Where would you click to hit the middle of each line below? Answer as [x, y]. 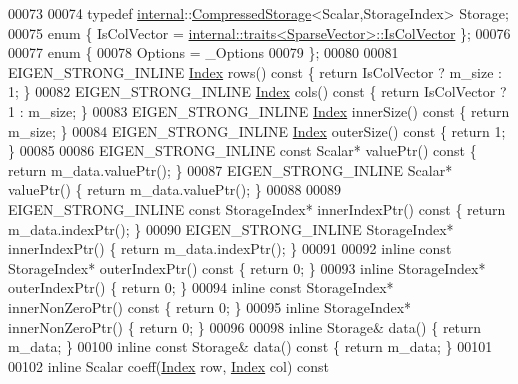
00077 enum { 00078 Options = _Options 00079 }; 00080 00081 [203, 52]
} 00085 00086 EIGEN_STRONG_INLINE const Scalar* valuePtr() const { [242, 150]
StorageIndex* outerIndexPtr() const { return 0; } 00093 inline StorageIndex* [247, 267]
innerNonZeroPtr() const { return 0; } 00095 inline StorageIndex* [210, 306]
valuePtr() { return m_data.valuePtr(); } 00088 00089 [175, 189]
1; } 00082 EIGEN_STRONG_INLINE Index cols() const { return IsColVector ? [257, 91]
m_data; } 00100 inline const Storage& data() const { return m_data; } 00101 [250, 346]
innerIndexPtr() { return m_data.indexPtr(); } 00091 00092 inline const [230, 248]
